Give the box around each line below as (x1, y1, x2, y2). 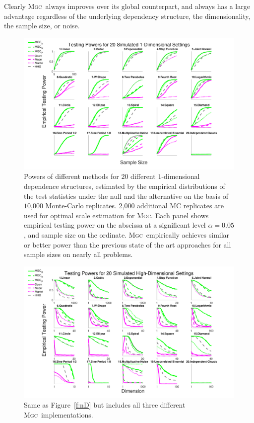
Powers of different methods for (24, 171, 119, 181)
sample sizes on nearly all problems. (24, 249, 133, 259)
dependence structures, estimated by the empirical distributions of (24, 180, 225, 191)
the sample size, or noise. (4, 20, 80, 31)
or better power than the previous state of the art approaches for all (24, 239, 231, 250)
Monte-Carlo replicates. (45, 200, 117, 211)
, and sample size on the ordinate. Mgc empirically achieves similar (24, 229, 230, 240)
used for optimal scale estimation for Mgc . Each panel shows (24, 210, 209, 220)
